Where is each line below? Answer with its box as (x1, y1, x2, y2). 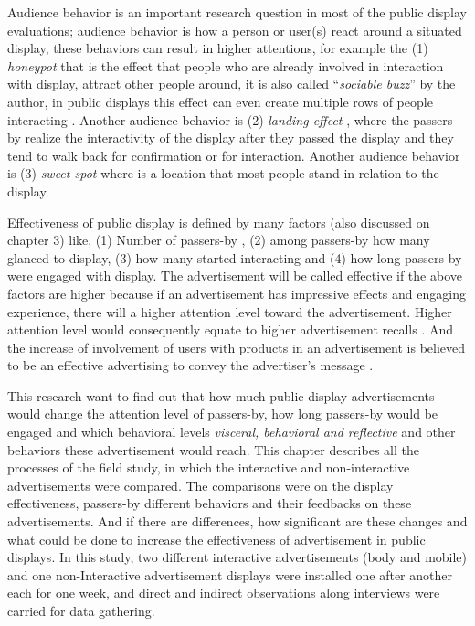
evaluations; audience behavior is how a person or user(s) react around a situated (7, 20, 462, 39)
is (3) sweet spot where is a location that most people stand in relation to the (7, 164, 439, 183)
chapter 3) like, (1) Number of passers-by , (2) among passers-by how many (7, 230, 430, 249)
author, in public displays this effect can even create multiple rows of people (7, 91, 433, 111)
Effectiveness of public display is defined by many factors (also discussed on (7, 212, 430, 231)
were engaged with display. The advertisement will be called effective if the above (7, 266, 462, 285)
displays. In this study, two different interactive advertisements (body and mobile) (7, 547, 468, 567)
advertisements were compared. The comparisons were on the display (7, 475, 394, 494)
